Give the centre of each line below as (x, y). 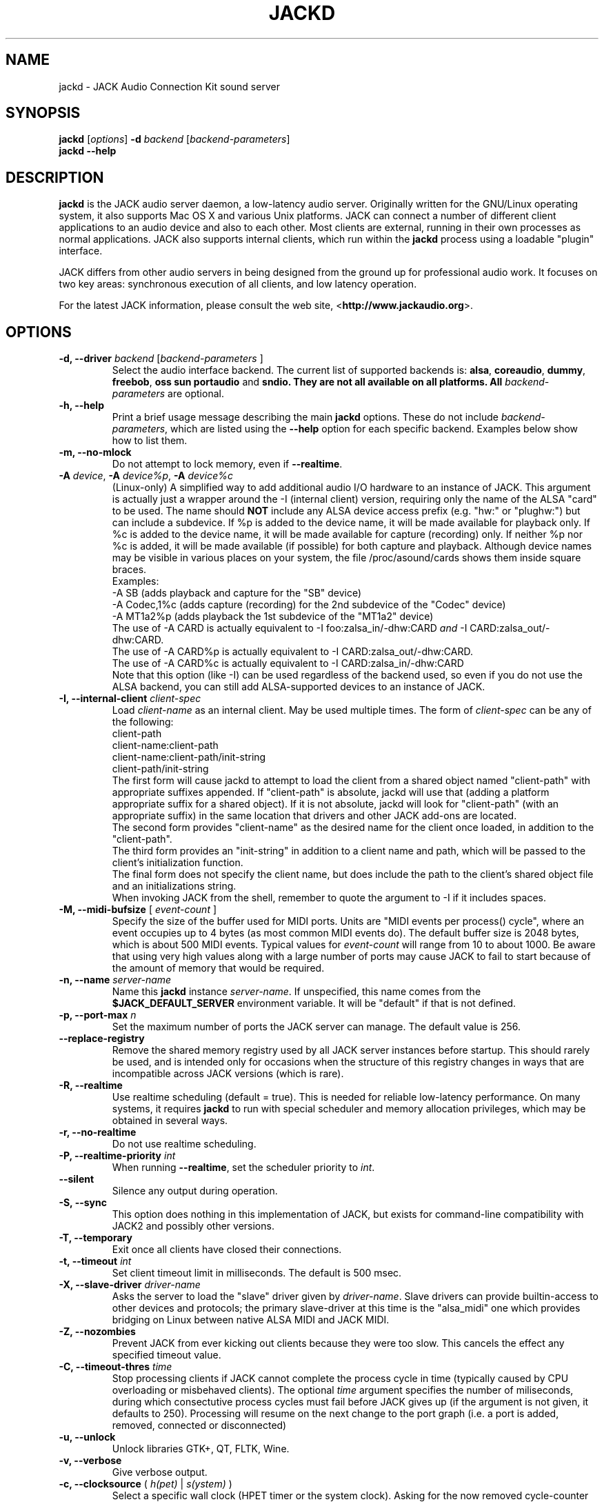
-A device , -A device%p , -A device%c (146, 476)
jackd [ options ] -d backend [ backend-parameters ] (174, 139)
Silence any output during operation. (195, 1191)
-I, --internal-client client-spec (130, 699)
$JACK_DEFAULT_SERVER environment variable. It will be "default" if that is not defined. (314, 1003)
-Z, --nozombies (97, 1332)
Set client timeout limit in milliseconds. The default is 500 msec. (257, 1273)
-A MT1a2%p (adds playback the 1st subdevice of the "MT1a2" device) (273, 617)
